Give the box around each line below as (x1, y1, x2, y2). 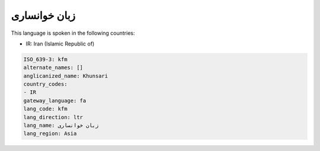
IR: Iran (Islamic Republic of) (25, 40, 95, 47)
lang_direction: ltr (23, 114, 83, 120)
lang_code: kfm (23, 106, 68, 112)
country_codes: (23, 81, 68, 88)
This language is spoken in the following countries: (11, 29, 135, 37)
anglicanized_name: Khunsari (23, 73, 108, 79)
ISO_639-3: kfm (23, 56, 68, 63)
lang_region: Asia (23, 130, 77, 137)
